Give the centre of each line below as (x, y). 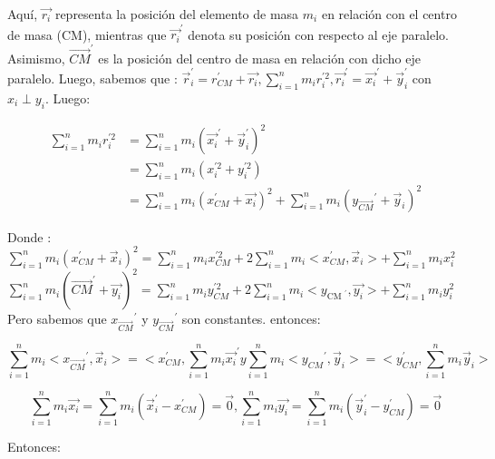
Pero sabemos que (57, 319)
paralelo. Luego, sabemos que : (92, 78)
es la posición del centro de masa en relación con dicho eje (259, 58)
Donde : (29, 236)
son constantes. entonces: (251, 319)
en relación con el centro (389, 14)
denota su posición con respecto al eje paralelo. (318, 34)
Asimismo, (36, 58)
